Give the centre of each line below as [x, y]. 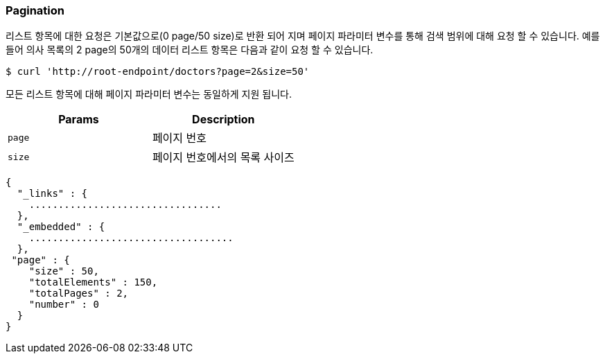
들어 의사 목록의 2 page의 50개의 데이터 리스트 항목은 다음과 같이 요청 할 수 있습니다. [190, 50]
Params [79, 120]
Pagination [35, 10]
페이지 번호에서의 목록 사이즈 [223, 158]
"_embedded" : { [61, 227]
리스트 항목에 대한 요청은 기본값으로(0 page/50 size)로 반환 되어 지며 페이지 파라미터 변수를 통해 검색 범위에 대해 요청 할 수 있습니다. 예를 [303, 36]
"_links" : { [52, 194]
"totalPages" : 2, [79, 294]
